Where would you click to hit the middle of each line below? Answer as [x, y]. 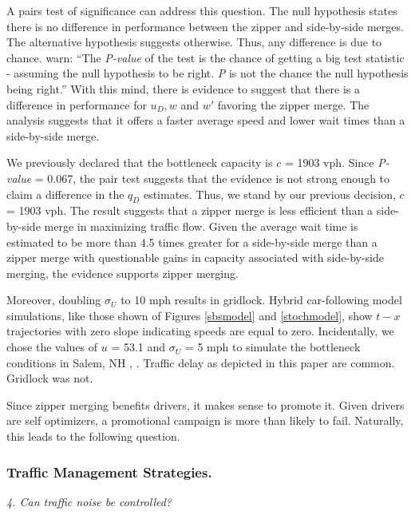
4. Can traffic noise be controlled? [89, 501]
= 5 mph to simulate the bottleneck [273, 347]
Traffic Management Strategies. [109, 471]
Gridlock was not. [50, 378]
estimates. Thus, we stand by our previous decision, [269, 194]
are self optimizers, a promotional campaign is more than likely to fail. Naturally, [205, 420]
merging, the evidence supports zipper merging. [123, 273]
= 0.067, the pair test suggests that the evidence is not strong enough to [212, 178]
